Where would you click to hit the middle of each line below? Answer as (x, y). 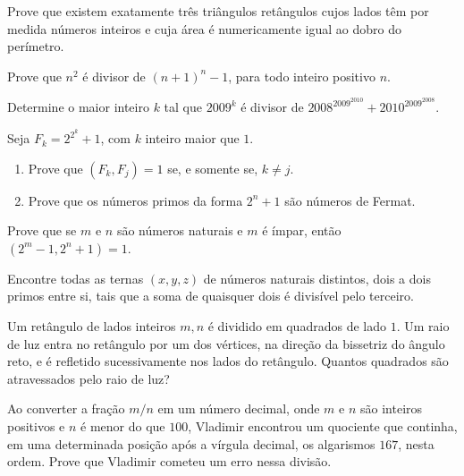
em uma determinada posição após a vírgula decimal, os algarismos (191, 443)
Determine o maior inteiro (78, 107)
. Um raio (423, 326)
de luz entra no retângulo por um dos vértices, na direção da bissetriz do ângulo (226, 343)
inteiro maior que (192, 138)
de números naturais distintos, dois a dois (317, 278)
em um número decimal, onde (239, 408)
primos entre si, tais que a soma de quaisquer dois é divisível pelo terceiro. (211, 296)
